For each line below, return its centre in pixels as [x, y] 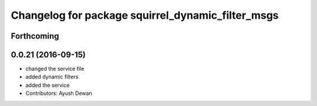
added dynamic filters [52, 77]
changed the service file [55, 69]
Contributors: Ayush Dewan [59, 93]
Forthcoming [35, 36]
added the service [48, 85]
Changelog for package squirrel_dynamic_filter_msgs [145, 15]
